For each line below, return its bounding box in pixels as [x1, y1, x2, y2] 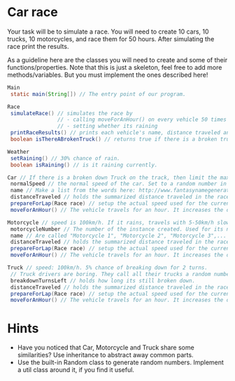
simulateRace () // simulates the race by [10, 110, 133, 117]
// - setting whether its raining [57, 123, 158, 130]
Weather [7, 148, 30, 155]
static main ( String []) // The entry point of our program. [10, 90, 187, 98]
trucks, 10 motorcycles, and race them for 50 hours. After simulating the [7, 34, 215, 43]
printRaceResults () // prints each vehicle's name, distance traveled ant [10, 129, 233, 136]
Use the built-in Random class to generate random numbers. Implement [17, 358, 224, 367]
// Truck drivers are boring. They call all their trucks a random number [10, 271, 233, 278]
